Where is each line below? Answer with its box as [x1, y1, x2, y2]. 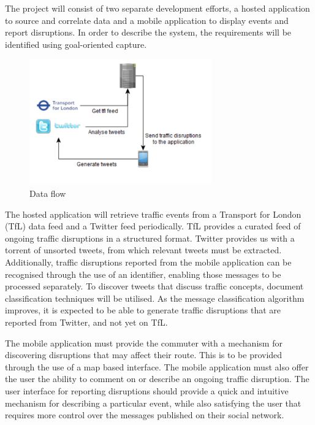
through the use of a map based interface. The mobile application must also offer [5, 360, 309, 373]
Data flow [29, 187, 66, 200]
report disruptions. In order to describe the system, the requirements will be [5, 26, 292, 39]
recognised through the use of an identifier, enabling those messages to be [5, 267, 281, 280]
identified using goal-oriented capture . [5, 37, 147, 50]
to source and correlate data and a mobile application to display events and [5, 13, 289, 26]
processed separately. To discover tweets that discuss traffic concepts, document [5, 280, 304, 293]
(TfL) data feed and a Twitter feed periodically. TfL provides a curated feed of [5, 220, 301, 232]
